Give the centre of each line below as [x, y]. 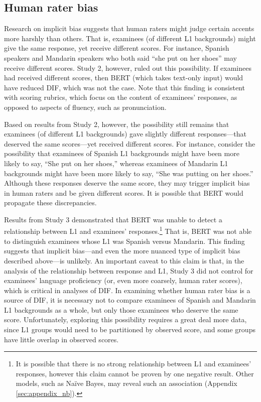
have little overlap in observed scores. [61, 339]
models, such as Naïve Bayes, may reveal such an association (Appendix [126, 383]
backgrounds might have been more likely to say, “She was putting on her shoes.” [129, 173]
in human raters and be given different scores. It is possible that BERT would [124, 192]
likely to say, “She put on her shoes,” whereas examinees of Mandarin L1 [116, 163]
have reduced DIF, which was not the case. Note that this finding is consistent [124, 87]
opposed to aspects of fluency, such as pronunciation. [85, 107]
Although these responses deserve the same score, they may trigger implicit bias [127, 183]
